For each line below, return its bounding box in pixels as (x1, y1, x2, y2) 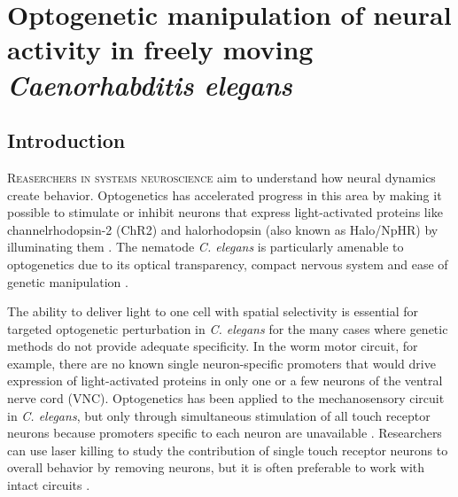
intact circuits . (7, 476, 90, 494)
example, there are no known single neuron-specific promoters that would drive (7, 353, 436, 372)
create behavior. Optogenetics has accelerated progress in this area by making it (7, 185, 442, 204)
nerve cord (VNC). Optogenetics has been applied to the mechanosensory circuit (7, 389, 445, 408)
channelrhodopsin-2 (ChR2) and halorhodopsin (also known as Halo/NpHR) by (7, 220, 439, 238)
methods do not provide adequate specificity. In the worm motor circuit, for (7, 337, 418, 355)
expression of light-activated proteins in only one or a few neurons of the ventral (7, 371, 443, 390)
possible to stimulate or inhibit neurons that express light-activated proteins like (7, 203, 443, 221)
